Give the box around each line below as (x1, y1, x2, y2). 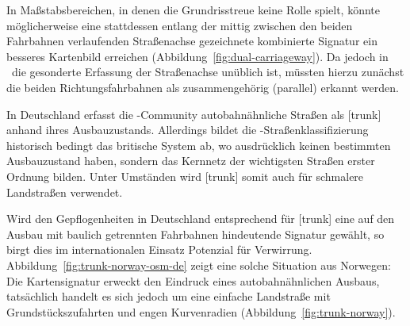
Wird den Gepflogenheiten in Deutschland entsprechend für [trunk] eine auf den (6, 210, 395, 227)
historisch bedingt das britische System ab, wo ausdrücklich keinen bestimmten (6, 136, 391, 153)
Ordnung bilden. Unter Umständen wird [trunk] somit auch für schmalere (6, 167, 364, 184)
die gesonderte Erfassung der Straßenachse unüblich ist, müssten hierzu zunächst (11, 63, 404, 80)
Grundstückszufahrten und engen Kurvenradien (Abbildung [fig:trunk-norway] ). (6, 303, 396, 320)
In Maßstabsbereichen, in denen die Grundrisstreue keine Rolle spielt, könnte (6, 2, 381, 17)
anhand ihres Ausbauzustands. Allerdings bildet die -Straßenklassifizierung (6, 121, 369, 138)
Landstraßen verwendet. (6, 183, 123, 200)
